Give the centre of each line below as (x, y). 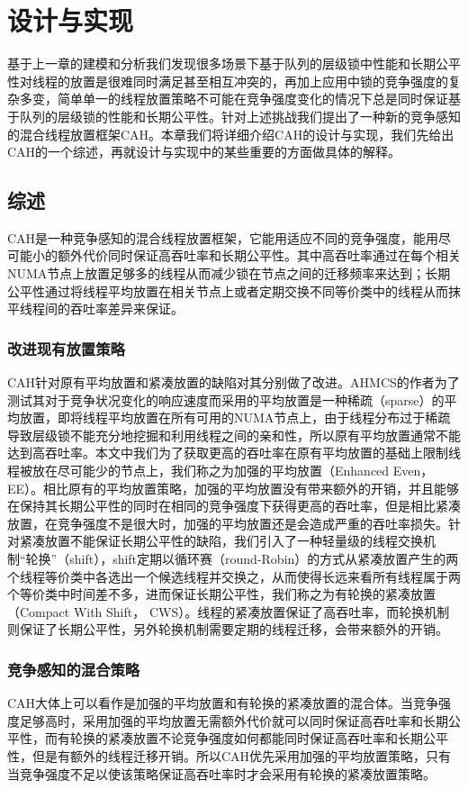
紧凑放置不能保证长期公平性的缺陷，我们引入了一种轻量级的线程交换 (221, 541)
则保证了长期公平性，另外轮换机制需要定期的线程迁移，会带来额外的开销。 (228, 629)
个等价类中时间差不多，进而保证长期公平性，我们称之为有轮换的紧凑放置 (221, 594)
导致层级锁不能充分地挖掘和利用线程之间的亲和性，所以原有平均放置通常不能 (234, 435)
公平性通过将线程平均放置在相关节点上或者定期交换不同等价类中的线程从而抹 (234, 290)
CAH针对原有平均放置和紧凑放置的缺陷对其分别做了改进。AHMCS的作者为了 (234, 382)
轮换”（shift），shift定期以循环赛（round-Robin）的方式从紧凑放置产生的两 (242, 559)
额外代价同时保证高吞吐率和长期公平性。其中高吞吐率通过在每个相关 (259, 255)
